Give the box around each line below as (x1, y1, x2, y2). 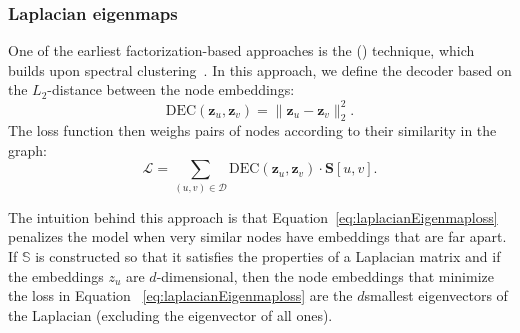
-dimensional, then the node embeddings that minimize (156, 265, 494, 286)
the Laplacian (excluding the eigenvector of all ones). (8, 304, 333, 325)
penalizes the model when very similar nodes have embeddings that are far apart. (8, 226, 507, 247)
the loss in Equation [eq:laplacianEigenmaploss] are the (8, 285, 353, 306)
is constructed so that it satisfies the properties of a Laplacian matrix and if (35, 246, 501, 267)
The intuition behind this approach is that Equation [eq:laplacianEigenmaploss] (8, 206, 498, 227)
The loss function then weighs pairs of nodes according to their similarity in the (8, 120, 497, 141)
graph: (8, 139, 47, 160)
